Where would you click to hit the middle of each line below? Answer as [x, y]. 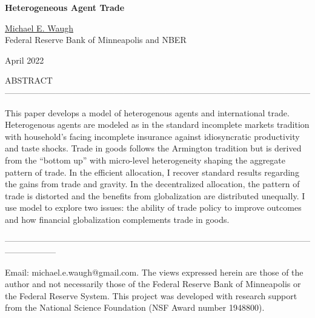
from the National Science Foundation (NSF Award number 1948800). [135, 307]
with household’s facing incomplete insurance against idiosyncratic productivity [152, 136]
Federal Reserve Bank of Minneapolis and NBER [96, 40]
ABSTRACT [29, 80]
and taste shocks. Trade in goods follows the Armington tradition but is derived [153, 148]
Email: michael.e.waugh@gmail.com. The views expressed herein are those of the [154, 272]
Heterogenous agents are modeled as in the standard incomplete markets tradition [157, 124]
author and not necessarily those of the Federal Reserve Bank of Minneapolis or [153, 284]
